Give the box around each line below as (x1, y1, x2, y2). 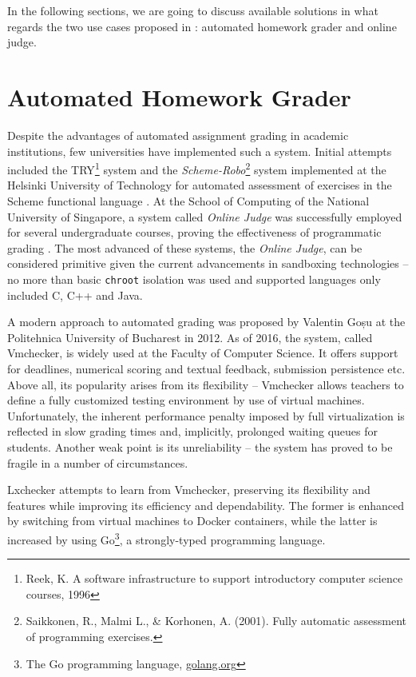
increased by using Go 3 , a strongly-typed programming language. (7, 528, 326, 548)
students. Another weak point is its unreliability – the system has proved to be (7, 438, 393, 455)
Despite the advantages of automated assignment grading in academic (7, 126, 349, 143)
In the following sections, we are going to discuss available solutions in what (7, 2, 378, 18)
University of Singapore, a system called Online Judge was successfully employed (7, 208, 402, 225)
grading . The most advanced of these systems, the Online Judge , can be (7, 239, 363, 256)
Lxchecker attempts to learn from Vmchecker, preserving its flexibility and (7, 481, 370, 498)
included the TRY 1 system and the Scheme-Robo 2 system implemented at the (7, 159, 386, 177)
